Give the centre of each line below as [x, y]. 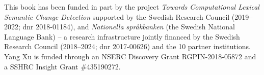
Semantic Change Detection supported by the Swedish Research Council [117, 16]
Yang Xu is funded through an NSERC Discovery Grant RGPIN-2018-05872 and [130, 56]
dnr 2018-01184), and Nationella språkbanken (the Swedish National [129, 27]
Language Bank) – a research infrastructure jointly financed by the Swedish [122, 36]
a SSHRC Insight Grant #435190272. [62, 66]
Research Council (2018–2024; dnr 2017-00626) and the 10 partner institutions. [127, 46]
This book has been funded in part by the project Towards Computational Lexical [132, 7]
